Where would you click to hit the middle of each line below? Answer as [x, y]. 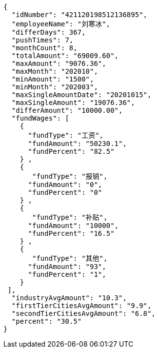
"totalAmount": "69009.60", [65, 56]
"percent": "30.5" [47, 321]
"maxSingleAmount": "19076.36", [73, 103]
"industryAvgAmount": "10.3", [69, 298]
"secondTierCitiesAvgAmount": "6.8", [83, 313]
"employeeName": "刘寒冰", [61, 24]
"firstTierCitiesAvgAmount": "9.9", [81, 306]
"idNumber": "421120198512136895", [79, 15]
